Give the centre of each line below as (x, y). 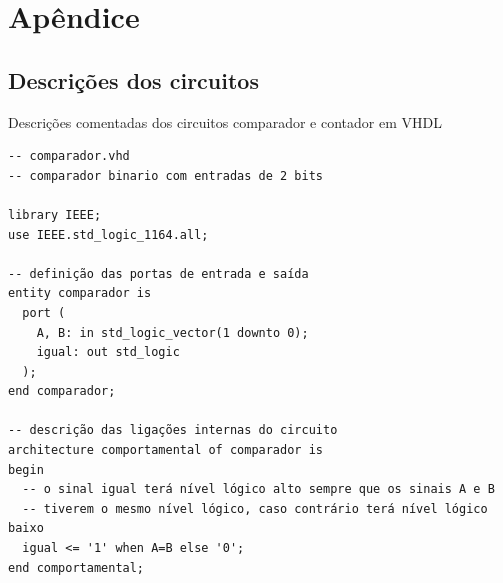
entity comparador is (80, 293)
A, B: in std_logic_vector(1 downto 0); (172, 332)
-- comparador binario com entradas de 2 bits (165, 175)
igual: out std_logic (108, 352)
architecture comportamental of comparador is (165, 450)
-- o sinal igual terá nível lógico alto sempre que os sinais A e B (258, 489)
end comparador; (62, 391)
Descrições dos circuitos (133, 79)
